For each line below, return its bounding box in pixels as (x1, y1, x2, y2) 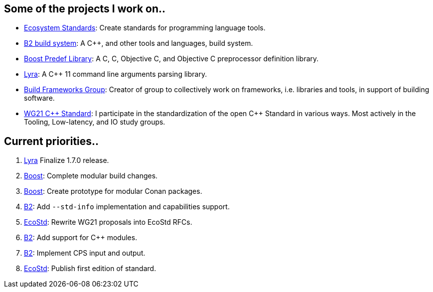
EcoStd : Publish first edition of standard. (24, 264, 156, 273)
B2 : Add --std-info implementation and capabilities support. (24, 202, 230, 211)
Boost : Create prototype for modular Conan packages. (24, 187, 202, 196)
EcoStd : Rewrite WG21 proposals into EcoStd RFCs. (24, 218, 192, 227)
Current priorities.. (4, 135, 99, 147)
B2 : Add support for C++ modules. (24, 233, 138, 242)
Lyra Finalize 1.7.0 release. (24, 156, 109, 165)
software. (24, 94, 55, 103)
